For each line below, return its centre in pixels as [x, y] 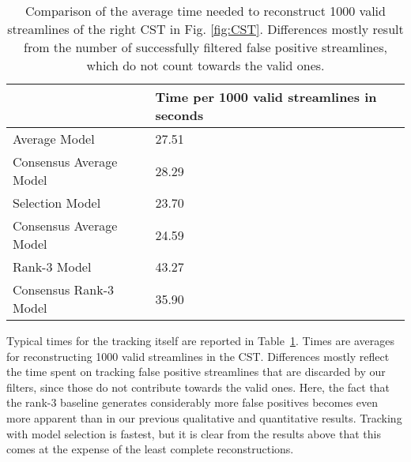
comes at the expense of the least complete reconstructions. [150, 449]
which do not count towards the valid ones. [205, 65]
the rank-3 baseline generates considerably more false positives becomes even [192, 402]
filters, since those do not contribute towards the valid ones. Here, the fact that [198, 387]
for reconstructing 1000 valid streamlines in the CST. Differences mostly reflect [198, 356]
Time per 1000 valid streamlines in [266, 97]
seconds [179, 115]
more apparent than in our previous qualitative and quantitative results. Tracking [204, 417]
